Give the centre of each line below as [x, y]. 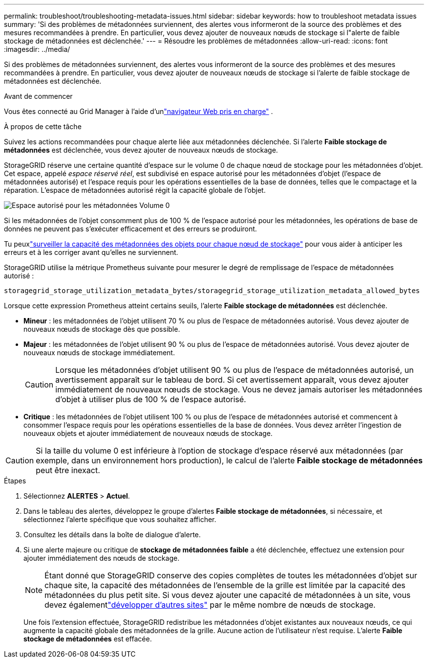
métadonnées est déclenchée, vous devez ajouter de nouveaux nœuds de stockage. [141, 150]
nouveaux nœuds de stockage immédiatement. [99, 353]
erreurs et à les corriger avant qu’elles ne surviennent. [91, 252]
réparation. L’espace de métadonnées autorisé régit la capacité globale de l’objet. [135, 190]
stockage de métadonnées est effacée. [88, 639]
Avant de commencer [38, 96]
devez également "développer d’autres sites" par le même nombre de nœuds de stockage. [210, 605]
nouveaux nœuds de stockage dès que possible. [102, 329]
